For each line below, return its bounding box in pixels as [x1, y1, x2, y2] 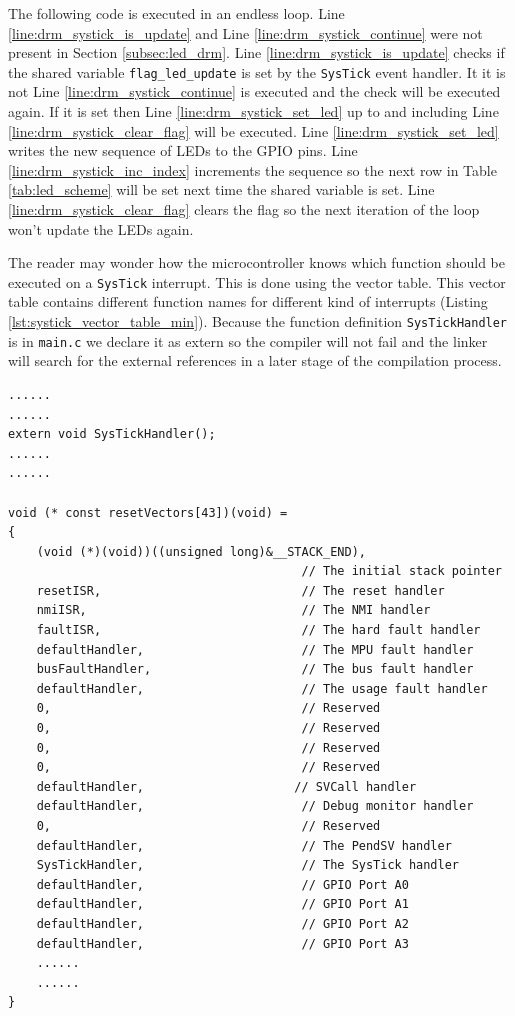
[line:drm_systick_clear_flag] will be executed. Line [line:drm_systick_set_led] [8, 120, 499, 141]
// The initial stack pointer [301, 564, 502, 579]
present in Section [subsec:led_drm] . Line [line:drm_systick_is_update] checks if [8, 42, 505, 63]
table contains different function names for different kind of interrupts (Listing [8, 291, 488, 312]
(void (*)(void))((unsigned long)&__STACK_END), [36, 544, 366, 559]
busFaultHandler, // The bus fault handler [36, 662, 474, 677]
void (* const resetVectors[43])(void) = [8, 505, 288, 520]
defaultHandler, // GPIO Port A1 [36, 897, 409, 912]
